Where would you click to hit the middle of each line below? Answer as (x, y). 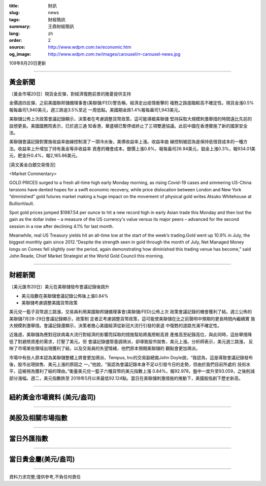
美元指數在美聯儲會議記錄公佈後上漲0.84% (65, 296)
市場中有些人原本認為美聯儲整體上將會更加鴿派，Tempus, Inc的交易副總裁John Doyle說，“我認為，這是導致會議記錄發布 (131, 357)
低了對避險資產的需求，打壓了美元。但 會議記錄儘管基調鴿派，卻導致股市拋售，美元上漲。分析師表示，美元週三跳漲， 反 (131, 341)
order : (16, 40)
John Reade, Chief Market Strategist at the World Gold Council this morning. (87, 256)
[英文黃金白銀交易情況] (33, 165)
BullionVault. (22, 203)
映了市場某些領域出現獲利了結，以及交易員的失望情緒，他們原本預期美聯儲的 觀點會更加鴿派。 (105, 348)
